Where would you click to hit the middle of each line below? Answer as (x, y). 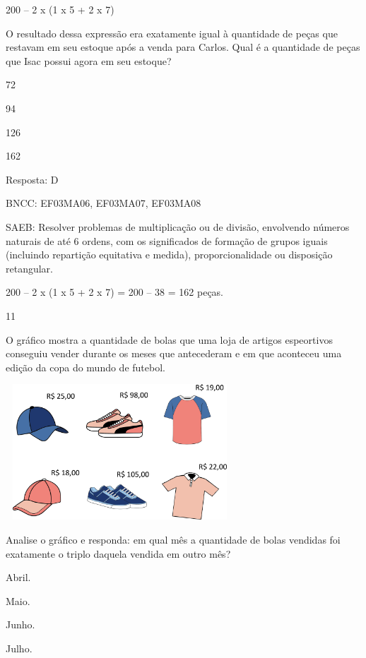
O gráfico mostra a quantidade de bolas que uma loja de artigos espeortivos (169, 339)
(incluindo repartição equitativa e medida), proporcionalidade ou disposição (169, 255)
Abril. (18, 577)
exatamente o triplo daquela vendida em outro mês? (118, 553)
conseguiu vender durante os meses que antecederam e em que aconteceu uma (174, 353)
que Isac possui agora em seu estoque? (89, 60)
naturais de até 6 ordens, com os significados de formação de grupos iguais (167, 240)
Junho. (20, 624)
